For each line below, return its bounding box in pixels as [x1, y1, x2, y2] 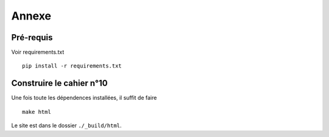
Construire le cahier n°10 [11, 78, 108, 88]
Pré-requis [11, 32, 53, 43]
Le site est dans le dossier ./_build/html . [11, 122, 122, 129]
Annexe [11, 9, 52, 23]
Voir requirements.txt [11, 49, 65, 56]
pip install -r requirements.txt [22, 63, 122, 69]
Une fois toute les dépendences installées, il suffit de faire [11, 94, 157, 102]
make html [22, 108, 51, 115]
